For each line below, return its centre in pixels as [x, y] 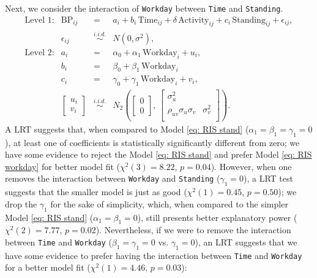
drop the [21, 203]
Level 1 [38, 20]
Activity [194, 20]
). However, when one [251, 166]
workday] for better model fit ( [62, 166]
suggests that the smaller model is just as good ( [96, 192]
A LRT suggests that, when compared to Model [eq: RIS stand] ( [127, 129]
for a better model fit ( [48, 267]
